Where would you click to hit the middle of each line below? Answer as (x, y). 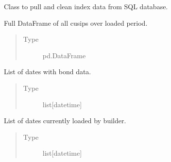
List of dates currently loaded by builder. (65, 121)
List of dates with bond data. (48, 72)
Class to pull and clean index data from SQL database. (86, 6)
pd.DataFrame (64, 55)
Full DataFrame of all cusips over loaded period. (76, 23)
